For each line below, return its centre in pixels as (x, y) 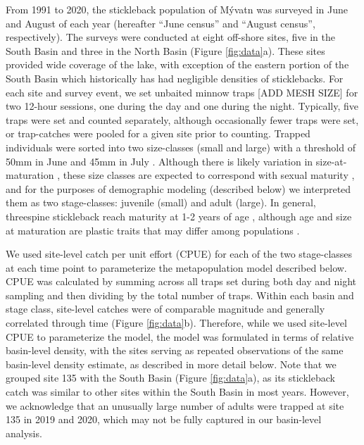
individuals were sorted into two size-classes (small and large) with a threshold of (181, 147)
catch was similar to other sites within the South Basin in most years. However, (177, 392)
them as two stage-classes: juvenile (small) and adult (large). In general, (161, 202)
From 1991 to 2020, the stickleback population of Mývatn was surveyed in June (177, 9)
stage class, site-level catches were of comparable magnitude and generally (165, 309)
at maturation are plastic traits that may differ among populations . (153, 230)
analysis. (24, 433)
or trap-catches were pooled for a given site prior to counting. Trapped (158, 133)
